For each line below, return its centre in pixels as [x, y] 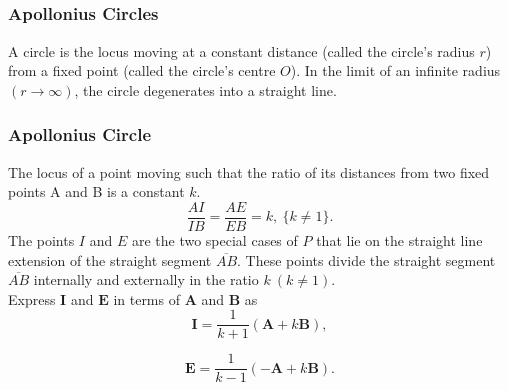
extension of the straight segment [110, 259]
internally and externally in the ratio [146, 279]
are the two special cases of [214, 239]
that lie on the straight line [399, 239]
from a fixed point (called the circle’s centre [142, 70]
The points [41, 239]
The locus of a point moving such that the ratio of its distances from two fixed [249, 171]
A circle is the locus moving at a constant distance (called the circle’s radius [241, 50]
